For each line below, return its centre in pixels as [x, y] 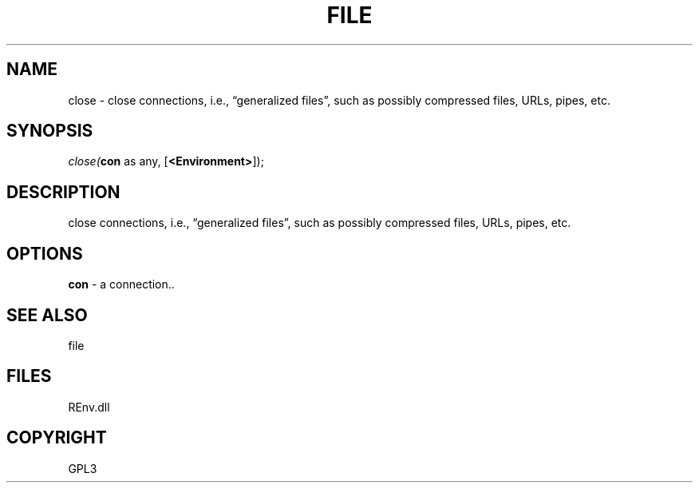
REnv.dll [89, 407]
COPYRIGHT [57, 438]
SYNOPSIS [50, 131]
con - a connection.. [121, 284]
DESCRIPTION [63, 192]
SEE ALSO [47, 315]
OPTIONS [45, 253]
